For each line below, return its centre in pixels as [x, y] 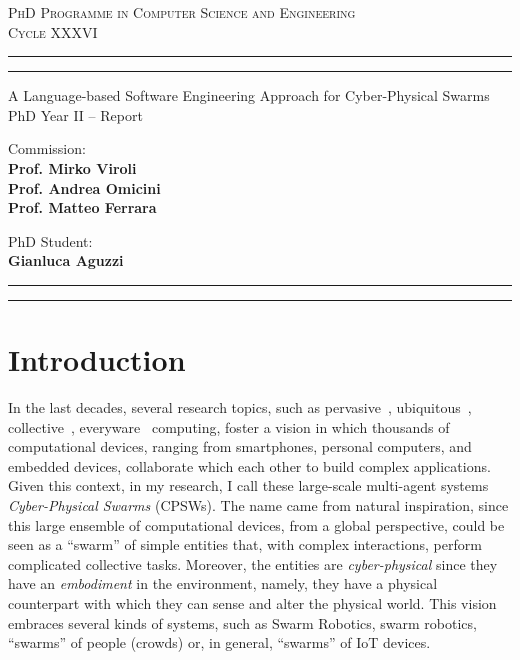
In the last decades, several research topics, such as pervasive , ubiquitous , [240, 407]
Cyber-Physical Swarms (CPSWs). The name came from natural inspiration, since [258, 505]
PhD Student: [50, 240]
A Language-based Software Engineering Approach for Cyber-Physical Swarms [249, 95]
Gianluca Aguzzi [66, 260]
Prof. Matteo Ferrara [82, 207]
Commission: [47, 148]
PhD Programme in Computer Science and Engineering [182, 12]
